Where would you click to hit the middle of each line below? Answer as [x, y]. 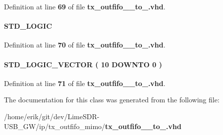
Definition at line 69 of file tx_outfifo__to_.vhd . [85, 6]
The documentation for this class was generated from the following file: [112, 100]
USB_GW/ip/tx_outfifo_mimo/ [55, 126]
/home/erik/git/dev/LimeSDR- [52, 116]
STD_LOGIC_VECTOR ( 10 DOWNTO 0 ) [83, 64]
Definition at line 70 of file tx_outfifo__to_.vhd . [85, 45]
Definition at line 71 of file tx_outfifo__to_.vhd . [85, 83]
